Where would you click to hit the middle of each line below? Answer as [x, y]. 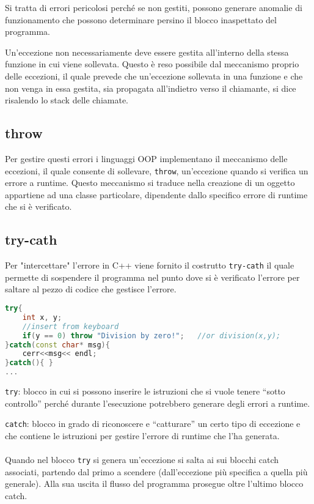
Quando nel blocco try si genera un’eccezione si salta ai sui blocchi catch [142, 460]
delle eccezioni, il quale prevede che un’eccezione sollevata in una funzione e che [154, 76]
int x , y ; [42, 317]
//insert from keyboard [71, 326]
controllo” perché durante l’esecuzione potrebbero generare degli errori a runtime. [158, 403]
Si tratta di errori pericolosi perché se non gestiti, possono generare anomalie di [154, 7]
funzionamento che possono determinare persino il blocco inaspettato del [141, 19]
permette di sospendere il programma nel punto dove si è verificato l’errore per [152, 277]
